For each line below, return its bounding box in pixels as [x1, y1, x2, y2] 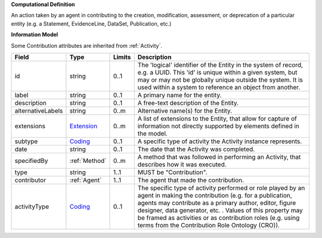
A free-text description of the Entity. [137, 98, 239, 107]
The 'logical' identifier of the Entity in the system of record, [137, 60, 304, 69]
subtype [14, 137, 38, 146]
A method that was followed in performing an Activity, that [137, 153, 301, 161]
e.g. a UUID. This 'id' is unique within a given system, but [137, 68, 298, 76]
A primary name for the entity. [137, 91, 222, 99]
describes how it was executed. [137, 160, 227, 168]
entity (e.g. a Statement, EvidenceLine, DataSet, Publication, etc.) [11, 20, 172, 27]
